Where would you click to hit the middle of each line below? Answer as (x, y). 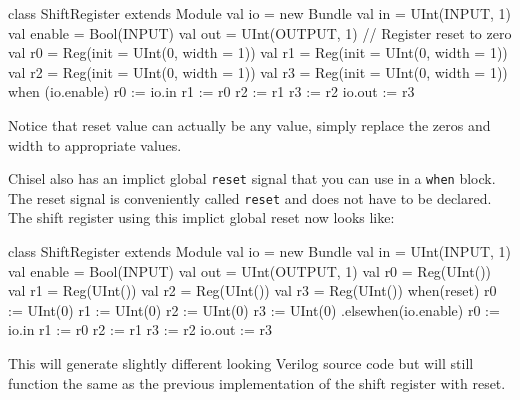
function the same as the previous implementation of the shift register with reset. (257, 382)
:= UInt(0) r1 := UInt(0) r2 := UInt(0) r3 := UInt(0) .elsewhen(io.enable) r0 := (254, 309)
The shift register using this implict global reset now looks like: (201, 217)
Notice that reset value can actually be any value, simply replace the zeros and (249, 124)
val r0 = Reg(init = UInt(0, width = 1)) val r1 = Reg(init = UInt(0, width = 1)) (258, 52)
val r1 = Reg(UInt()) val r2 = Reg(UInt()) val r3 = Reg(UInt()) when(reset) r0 (252, 290)
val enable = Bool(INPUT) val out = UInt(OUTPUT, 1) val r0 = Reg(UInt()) (250, 270)
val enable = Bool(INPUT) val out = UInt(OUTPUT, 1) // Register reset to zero (260, 32)
